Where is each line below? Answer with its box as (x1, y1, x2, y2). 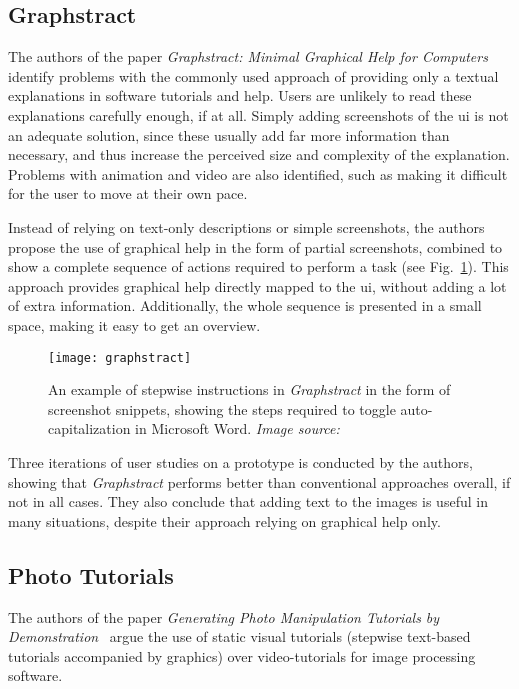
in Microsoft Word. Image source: (135, 418, 340, 439)
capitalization (48, 418, 131, 439)
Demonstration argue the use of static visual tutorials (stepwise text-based (8, 626, 471, 647)
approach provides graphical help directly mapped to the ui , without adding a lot (8, 275, 507, 296)
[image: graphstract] (48, 350, 192, 365)
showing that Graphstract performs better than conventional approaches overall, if (8, 471, 511, 492)
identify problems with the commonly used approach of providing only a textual (8, 65, 499, 86)
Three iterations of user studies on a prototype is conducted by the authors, (8, 451, 473, 472)
